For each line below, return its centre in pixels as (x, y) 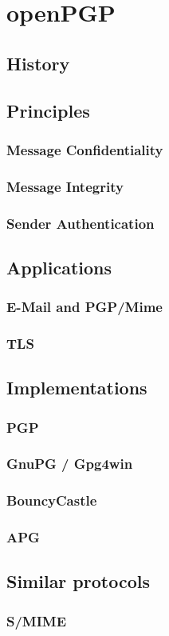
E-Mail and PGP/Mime (84, 307)
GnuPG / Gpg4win (70, 464)
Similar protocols (78, 581)
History (38, 63)
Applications (59, 267)
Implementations (77, 388)
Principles (48, 110)
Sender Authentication (81, 223)
